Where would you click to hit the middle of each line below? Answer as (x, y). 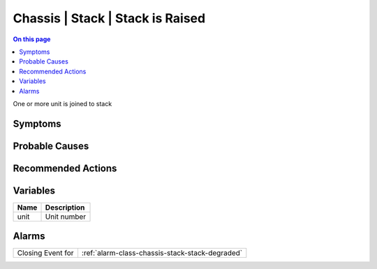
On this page (32, 39)
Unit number (66, 217)
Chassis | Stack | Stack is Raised (109, 18)
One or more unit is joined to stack (62, 103)
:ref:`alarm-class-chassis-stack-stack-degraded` (162, 253)
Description (65, 208)
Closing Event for (45, 253)
